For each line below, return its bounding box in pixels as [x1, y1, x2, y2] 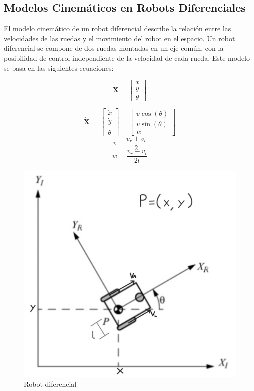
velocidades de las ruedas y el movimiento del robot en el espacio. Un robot [4, 33, 235, 43]
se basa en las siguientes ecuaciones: [4, 62, 114, 73]
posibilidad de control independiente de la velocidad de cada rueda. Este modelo [4, 52, 250, 63]
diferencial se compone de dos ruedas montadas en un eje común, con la [4, 43, 224, 53]
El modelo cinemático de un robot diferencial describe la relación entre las [4, 23, 231, 34]
